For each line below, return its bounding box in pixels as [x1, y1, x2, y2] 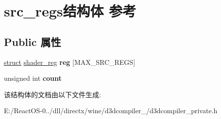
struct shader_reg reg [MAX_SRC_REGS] [4, 57, 136, 67]
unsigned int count [4, 73, 62, 83]
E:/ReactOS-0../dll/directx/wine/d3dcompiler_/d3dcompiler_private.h [4, 105, 218, 116]
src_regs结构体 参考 [4, 1, 136, 21]
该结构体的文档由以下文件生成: [4, 89, 101, 99]
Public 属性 [4, 34, 61, 49]
